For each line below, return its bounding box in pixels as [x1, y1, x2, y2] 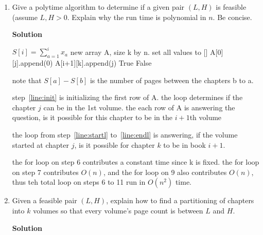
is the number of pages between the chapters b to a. [90, 74, 254, 85]
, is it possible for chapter [74, 139, 155, 150]
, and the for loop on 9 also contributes [103, 166, 227, 177]
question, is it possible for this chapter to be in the [12, 112, 172, 123]
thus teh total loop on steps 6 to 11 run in [12, 177, 146, 187]
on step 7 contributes [12, 166, 79, 177]
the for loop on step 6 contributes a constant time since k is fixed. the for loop [12, 156, 259, 167]
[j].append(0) [12, 57, 53, 68]
